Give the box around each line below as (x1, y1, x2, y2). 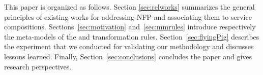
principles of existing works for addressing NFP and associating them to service (4, 11, 252, 22)
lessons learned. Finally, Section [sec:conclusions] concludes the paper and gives (4, 51, 252, 61)
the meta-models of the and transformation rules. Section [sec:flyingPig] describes (4, 31, 259, 42)
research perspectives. (4, 61, 72, 71)
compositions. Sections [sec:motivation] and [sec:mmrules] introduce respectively (4, 21, 256, 32)
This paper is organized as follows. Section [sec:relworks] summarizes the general (4, 2, 255, 12)
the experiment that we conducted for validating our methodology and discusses (4, 41, 254, 52)
